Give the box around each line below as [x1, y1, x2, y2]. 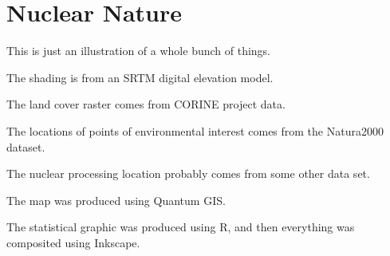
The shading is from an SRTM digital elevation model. [6, 69, 274, 85]
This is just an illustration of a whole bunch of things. [6, 42, 271, 59]
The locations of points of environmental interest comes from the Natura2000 [6, 122, 384, 139]
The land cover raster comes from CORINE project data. [6, 96, 286, 112]
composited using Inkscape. [6, 234, 140, 250]
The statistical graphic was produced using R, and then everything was [6, 219, 355, 235]
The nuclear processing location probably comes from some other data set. [6, 165, 370, 182]
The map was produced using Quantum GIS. [6, 191, 226, 208]
